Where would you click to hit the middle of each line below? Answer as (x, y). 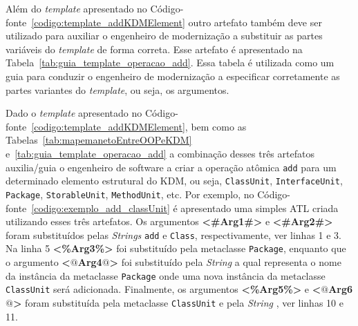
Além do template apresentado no (76, 8)
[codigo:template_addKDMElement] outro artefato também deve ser (177, 22)
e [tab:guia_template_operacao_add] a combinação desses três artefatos (160, 153)
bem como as (219, 126)
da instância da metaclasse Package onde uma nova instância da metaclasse (166, 275)
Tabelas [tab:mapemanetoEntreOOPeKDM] (99, 140)
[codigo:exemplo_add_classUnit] (101, 208)
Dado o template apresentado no (74, 113)
